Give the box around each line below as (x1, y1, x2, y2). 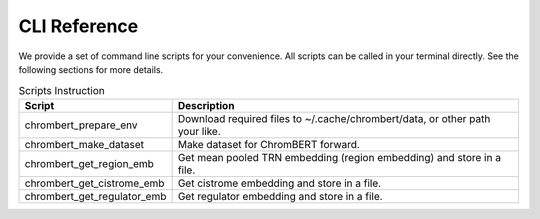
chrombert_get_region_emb (24, 156, 155, 170)
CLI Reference (18, 15, 139, 37)
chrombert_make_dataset (24, 137, 145, 151)
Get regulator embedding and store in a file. (177, 189, 384, 203)
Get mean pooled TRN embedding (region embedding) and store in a (177, 150, 502, 164)
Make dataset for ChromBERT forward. (177, 137, 360, 151)
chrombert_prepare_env (24, 118, 138, 132)
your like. (177, 124, 222, 138)
